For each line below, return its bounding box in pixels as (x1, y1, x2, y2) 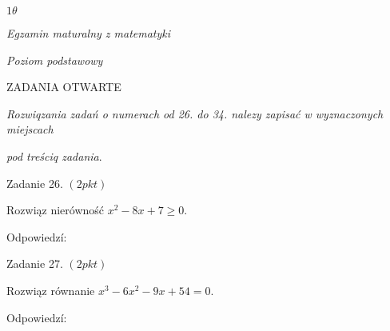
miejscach (6, 121, 54, 138)
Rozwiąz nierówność (6, 201, 105, 218)
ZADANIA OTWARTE (6, 78, 121, 95)
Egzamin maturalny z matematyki (6, 25, 171, 41)
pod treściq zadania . (6, 147, 102, 164)
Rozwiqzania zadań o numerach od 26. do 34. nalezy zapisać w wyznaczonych (6, 105, 384, 122)
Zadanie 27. (6, 255, 63, 272)
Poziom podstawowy (6, 51, 103, 68)
